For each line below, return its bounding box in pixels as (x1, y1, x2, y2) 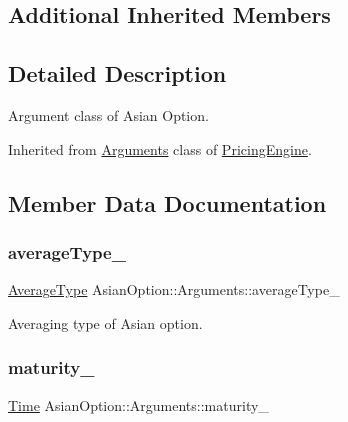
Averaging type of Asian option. (8, 312, 203, 333)
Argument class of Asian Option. (8, 104, 209, 125)
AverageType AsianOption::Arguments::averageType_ (8, 279, 340, 300)
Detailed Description (8, 58, 227, 89)
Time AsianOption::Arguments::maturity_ (8, 394, 269, 415)
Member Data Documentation (8, 187, 327, 218)
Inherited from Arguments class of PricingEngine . (8, 138, 312, 159)
